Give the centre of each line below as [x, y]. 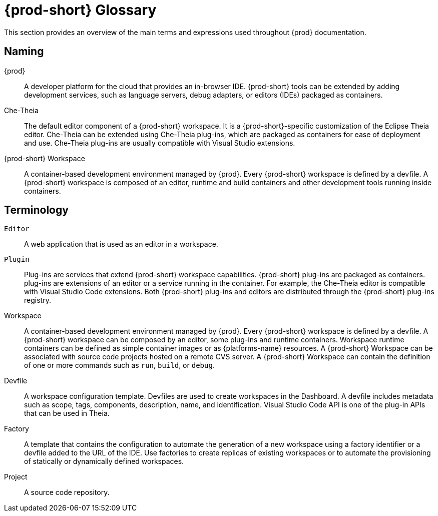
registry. [38, 300]
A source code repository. [67, 492]
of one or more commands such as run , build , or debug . [119, 365]
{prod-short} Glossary [80, 10]
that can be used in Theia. [67, 413]
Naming [24, 52]
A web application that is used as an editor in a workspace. [121, 244]
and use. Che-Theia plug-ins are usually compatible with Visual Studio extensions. [160, 143]
